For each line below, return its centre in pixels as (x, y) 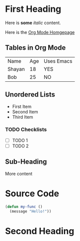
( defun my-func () (24, 207)
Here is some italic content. (33, 23)
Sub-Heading (26, 162)
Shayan (16, 69)
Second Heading (40, 231)
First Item (22, 106)
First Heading (33, 9)
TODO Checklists (26, 130)
